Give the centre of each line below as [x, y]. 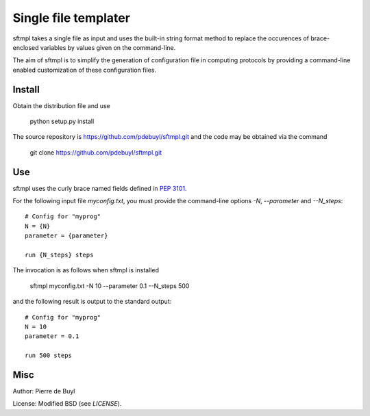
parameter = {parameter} [66, 236]
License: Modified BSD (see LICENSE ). [67, 404]
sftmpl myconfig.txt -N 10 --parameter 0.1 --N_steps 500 [110, 286]
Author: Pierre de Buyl [44, 391]
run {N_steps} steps [59, 255]
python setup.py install [62, 121]
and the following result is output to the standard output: [92, 302]
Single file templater [71, 18]
